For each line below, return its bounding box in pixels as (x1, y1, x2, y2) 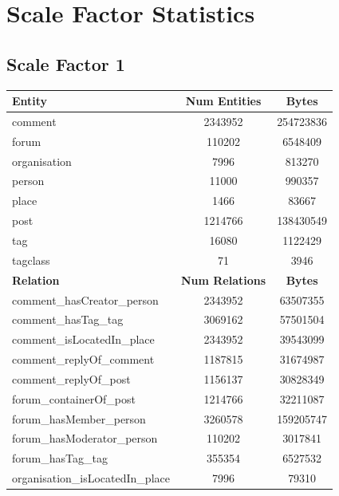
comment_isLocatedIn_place (12, 331, 155, 348)
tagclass (12, 251, 50, 268)
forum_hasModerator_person (12, 430, 158, 447)
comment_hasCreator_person (12, 291, 159, 308)
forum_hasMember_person (12, 410, 146, 427)
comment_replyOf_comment (12, 351, 155, 368)
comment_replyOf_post (12, 370, 131, 387)
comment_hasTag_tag (12, 311, 124, 328)
